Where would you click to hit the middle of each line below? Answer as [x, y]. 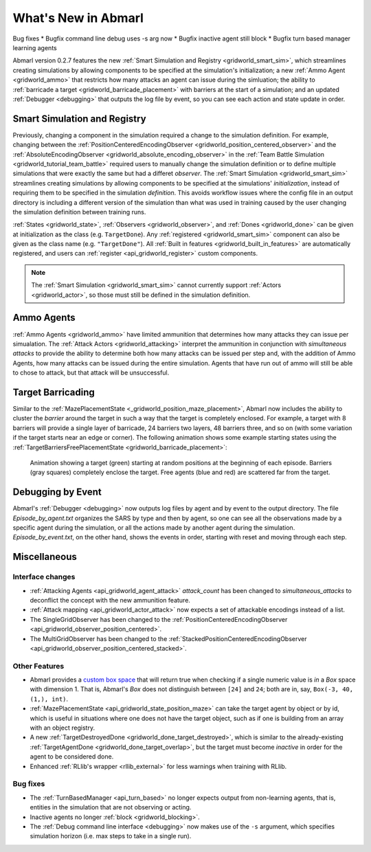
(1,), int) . [49, 699]
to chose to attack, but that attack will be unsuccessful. [91, 373]
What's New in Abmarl [78, 18]
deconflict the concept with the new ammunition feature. [110, 600]
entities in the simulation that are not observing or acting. [111, 807]
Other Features [38, 666]
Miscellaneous [45, 557]
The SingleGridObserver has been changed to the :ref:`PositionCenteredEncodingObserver [159, 619]
